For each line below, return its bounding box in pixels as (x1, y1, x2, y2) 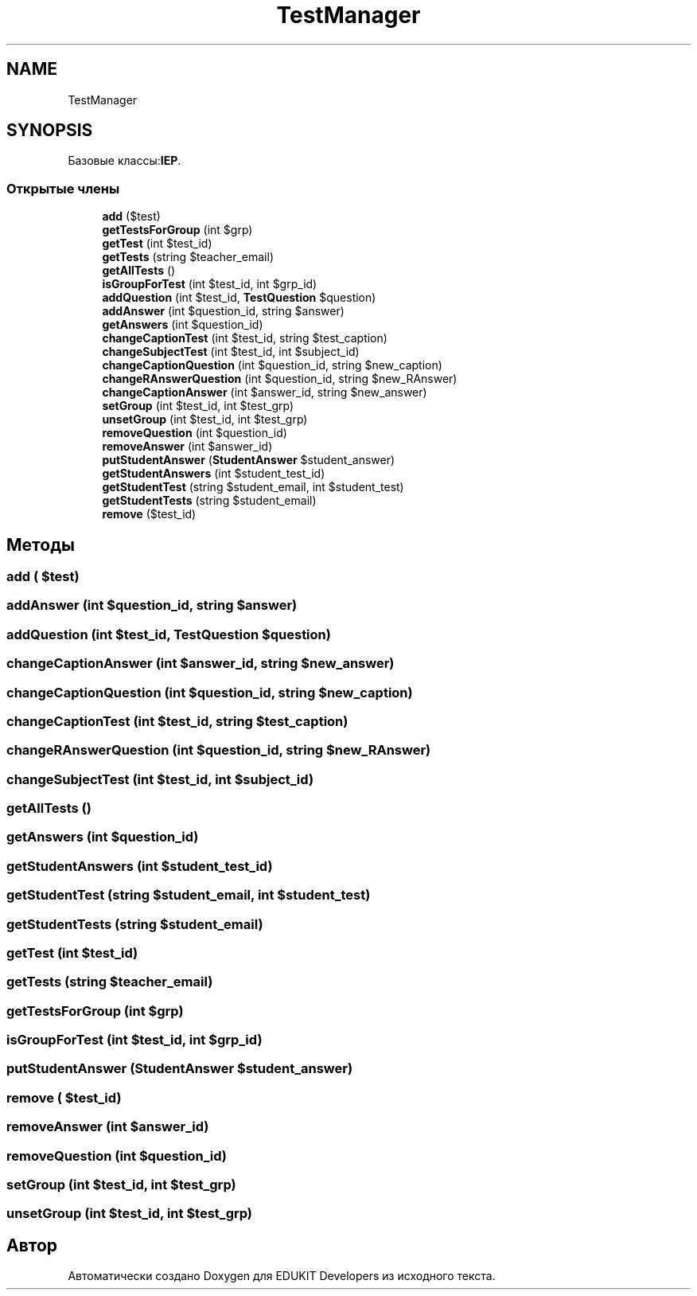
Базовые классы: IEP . (68, 154, 181, 168)
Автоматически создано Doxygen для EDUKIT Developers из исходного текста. (68, 1269, 496, 1283)
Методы (6, 534, 75, 555)
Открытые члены (6, 180, 120, 197)
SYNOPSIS (6, 120, 93, 141)
